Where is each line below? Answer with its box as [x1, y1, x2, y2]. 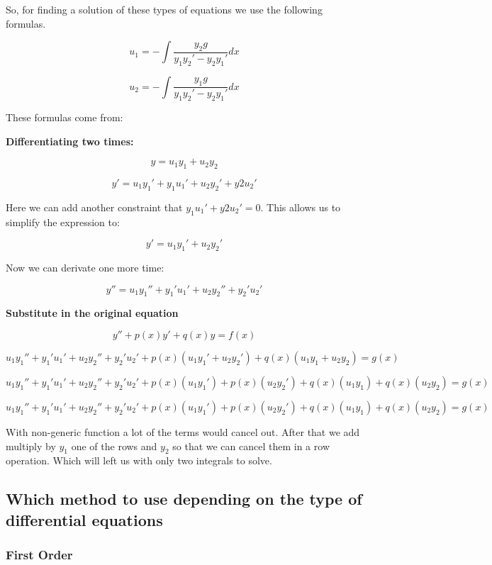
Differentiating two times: [6, 133, 134, 148]
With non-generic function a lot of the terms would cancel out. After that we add [6, 424, 360, 439]
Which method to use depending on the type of [6, 488, 362, 510]
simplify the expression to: [6, 214, 120, 229]
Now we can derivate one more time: [6, 259, 164, 274]
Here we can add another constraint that [6, 199, 183, 214]
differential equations [6, 508, 163, 530]
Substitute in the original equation [6, 306, 179, 320]
